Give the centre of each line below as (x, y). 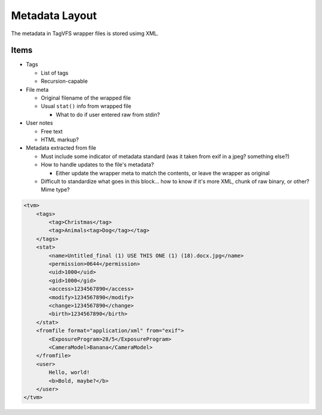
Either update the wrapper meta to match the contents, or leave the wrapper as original (163, 173)
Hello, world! (69, 372)
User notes (39, 123)
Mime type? (55, 190)
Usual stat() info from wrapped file (86, 106)
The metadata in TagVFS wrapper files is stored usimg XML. (85, 33)
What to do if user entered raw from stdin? (108, 114)
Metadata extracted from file (61, 148)
